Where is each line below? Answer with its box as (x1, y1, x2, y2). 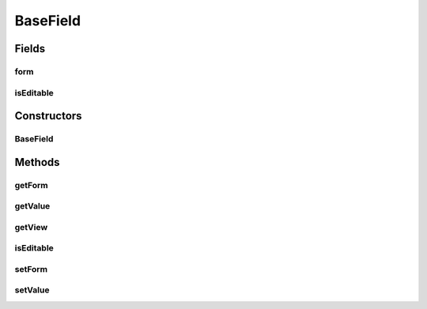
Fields (14, 42, 46, 55)
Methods (14, 155, 60, 169)
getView (14, 221, 48, 232)
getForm (14, 179, 48, 190)
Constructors (14, 109, 82, 122)
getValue (14, 201, 51, 212)
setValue (14, 285, 50, 296)
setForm (14, 263, 47, 274)
